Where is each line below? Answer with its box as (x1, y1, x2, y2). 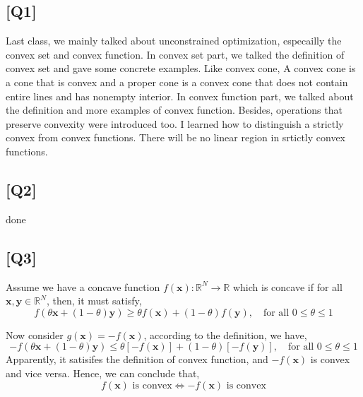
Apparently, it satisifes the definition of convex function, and (6, 352, 268, 367)
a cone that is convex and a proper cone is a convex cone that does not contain (6, 74, 348, 89)
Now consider (6, 327, 64, 342)
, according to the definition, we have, (143, 327, 307, 342)
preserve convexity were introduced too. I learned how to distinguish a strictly (6, 116, 344, 131)
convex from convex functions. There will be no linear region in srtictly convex (6, 130, 346, 145)
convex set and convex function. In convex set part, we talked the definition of (6, 47, 345, 61)
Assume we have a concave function (6, 279, 160, 294)
